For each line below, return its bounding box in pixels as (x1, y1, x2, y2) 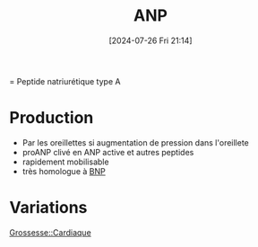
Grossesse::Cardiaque (9, 226, 91, 238)
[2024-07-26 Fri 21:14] (108, 35, 193, 46)
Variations (9, 198, 88, 218)
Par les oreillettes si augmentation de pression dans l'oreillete (21, 137, 249, 148)
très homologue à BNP (21, 165, 106, 176)
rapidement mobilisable (21, 156, 109, 167)
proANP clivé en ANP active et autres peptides (21, 146, 194, 157)
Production (9, 108, 94, 128)
